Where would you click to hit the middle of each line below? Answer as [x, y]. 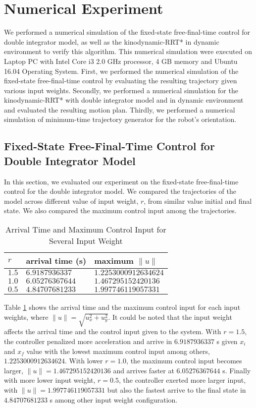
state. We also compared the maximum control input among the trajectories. [120, 210]
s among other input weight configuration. [114, 399]
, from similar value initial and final [198, 201]
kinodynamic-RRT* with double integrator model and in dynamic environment [124, 100]
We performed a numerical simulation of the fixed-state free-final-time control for [127, 32]
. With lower [84, 361]
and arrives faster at [144, 370]
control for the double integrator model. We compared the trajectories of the [120, 191]
